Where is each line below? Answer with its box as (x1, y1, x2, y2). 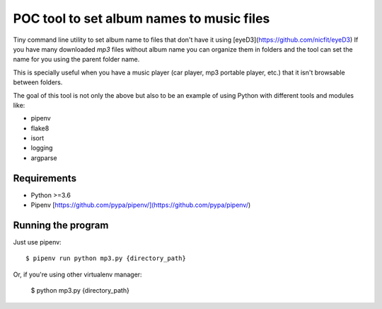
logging (30, 144, 53, 152)
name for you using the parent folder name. (13, 55, 140, 64)
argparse (30, 153, 57, 162)
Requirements (13, 172, 77, 184)
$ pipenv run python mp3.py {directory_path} (25, 254, 187, 262)
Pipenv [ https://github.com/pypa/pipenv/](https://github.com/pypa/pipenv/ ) (30, 201, 251, 209)
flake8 (30, 124, 50, 133)
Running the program (13, 219, 109, 231)
